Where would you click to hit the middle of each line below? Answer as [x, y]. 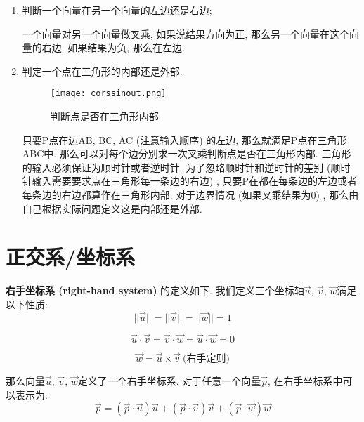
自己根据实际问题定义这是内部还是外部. [112, 208]
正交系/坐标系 [71, 257]
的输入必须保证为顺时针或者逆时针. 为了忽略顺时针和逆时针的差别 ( [176, 167]
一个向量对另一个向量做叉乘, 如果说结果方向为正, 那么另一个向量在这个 [186, 33]
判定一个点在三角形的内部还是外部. [102, 71]
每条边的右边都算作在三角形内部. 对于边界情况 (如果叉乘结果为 [167, 194]
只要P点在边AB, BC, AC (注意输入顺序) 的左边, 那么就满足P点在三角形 [184, 139]
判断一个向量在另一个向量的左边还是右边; [117, 10]
